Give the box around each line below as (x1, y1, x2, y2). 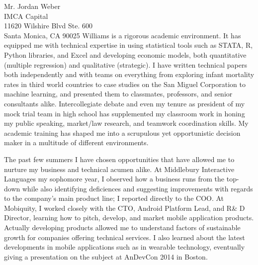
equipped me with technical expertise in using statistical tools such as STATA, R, (4, 40, 253, 50)
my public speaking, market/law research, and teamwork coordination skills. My (4, 118, 249, 128)
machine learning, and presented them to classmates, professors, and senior (4, 88, 233, 99)
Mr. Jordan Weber (4, 1, 61, 11)
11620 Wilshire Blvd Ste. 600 (4, 20, 93, 31)
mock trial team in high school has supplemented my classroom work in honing (4, 108, 245, 118)
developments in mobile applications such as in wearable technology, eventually (4, 242, 245, 252)
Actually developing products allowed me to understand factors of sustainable (4, 222, 241, 233)
